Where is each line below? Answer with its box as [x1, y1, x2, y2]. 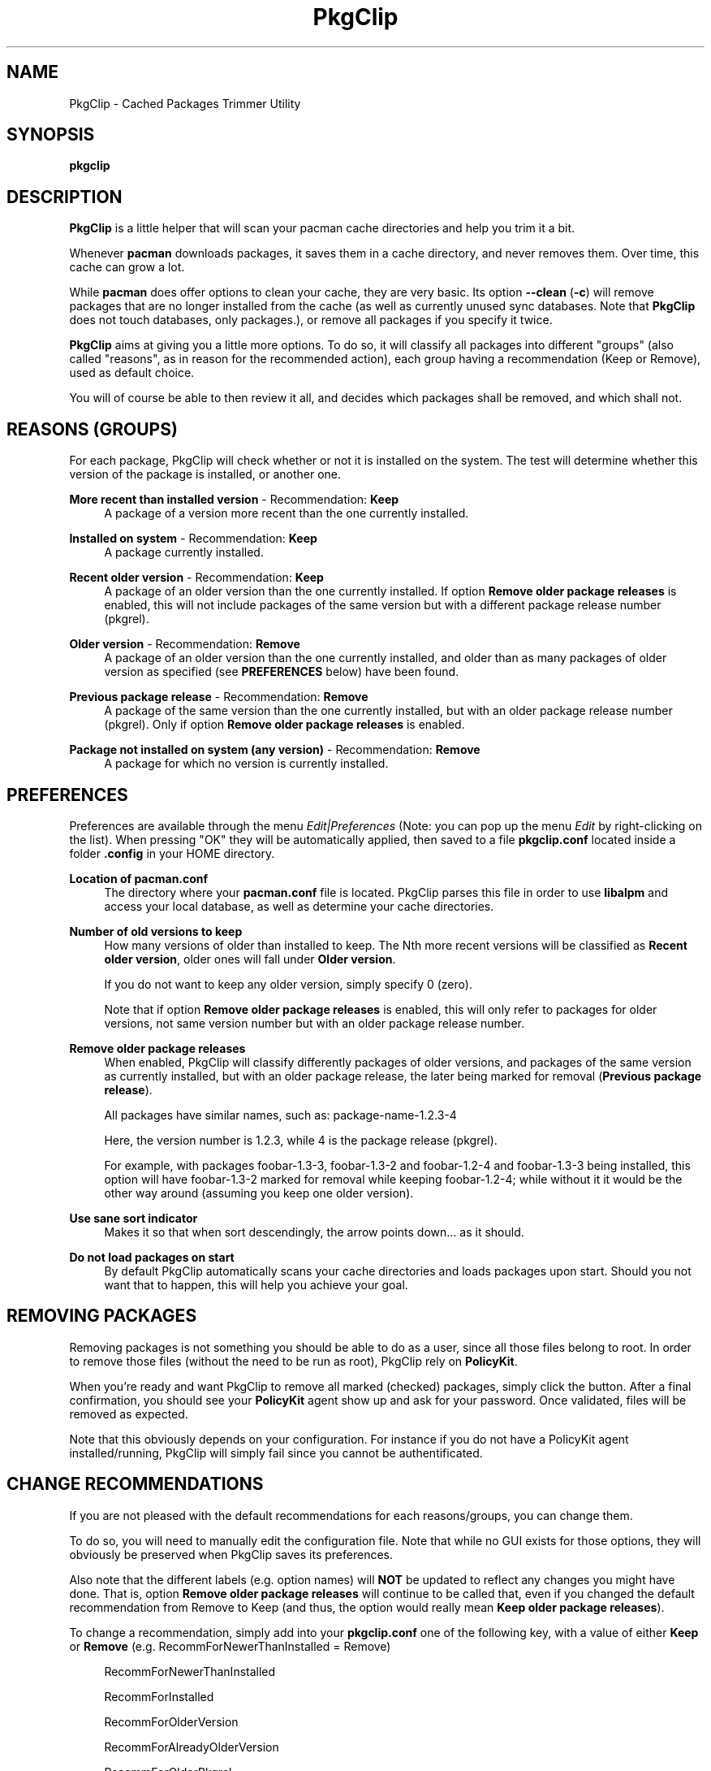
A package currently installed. [104, 545, 264, 560]
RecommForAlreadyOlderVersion [104, 1739, 279, 1754]
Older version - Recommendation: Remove [69, 637, 300, 652]
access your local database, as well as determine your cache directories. [104, 898, 494, 913]
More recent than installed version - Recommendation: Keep [69, 492, 399, 507]
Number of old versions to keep [69, 924, 243, 938]
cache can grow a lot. [69, 260, 185, 275]
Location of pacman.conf [69, 871, 209, 885]
